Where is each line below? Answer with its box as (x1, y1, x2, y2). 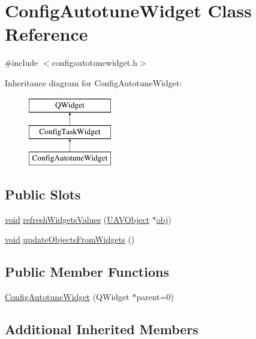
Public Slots (5, 184, 81, 203)
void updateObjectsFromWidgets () (5, 233, 135, 246)
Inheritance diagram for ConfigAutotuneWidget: (5, 76, 182, 89)
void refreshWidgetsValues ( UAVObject (5, 213, 150, 225)
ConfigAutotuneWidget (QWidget (5, 290, 129, 303)
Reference (5, 22, 88, 46)
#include (5, 56, 38, 69)
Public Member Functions (5, 262, 169, 281)
